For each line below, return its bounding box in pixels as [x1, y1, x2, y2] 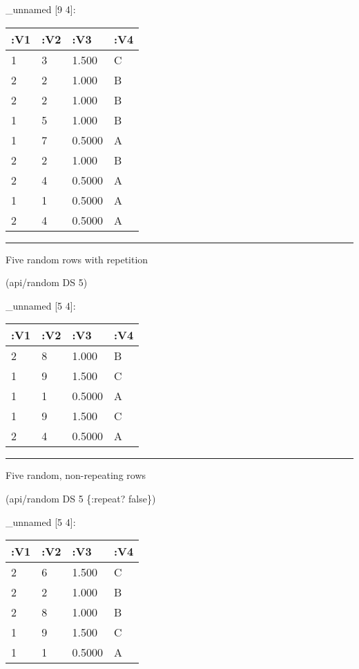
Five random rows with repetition [6, 252, 148, 266]
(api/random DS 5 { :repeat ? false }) [6, 491, 156, 505]
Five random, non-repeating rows [6, 468, 146, 482]
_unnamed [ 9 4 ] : [6, 2, 76, 16]
